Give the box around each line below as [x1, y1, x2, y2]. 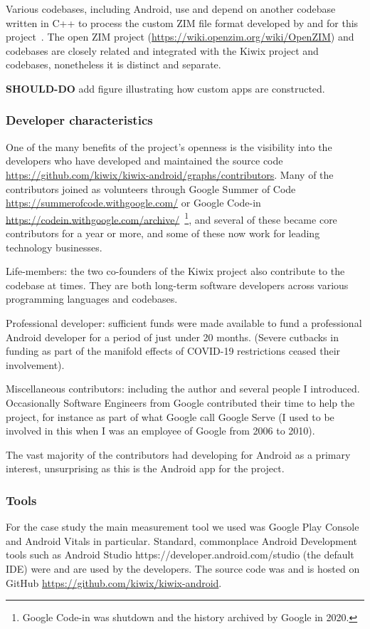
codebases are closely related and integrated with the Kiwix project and [6, 43, 319, 58]
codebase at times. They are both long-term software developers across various [6, 277, 349, 292]
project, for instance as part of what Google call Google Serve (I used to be [6, 409, 334, 424]
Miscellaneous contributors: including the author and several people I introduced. [6, 381, 360, 396]
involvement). [6, 357, 65, 372]
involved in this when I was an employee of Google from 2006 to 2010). [6, 423, 315, 438]
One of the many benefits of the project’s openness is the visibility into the [6, 139, 332, 154]
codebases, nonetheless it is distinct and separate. [6, 57, 221, 72]
